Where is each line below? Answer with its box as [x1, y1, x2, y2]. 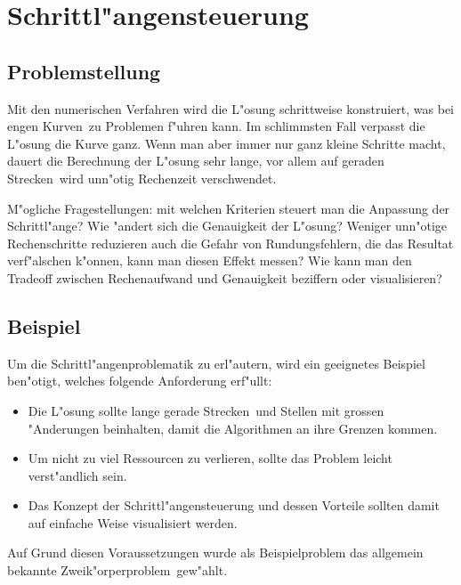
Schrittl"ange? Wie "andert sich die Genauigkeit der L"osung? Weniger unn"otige [7, 216, 448, 235]
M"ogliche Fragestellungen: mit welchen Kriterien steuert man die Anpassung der [7, 199, 450, 217]
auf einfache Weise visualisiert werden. [28, 513, 238, 532]
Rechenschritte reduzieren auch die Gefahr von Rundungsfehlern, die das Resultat [7, 233, 454, 252]
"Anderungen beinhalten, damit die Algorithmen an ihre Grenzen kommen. [28, 418, 438, 437]
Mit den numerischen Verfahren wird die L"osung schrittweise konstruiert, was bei [7, 99, 454, 118]
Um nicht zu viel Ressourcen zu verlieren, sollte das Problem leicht [28, 449, 392, 467]
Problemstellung [7, 57, 161, 85]
